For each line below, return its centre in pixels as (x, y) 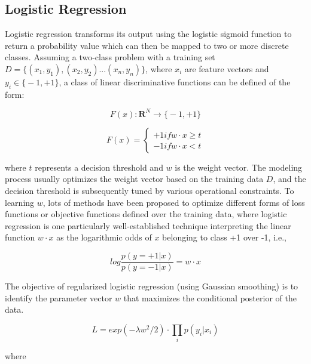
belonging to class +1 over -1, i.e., (224, 237)
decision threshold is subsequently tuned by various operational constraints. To (150, 191)
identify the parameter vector (59, 297)
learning (20, 202)
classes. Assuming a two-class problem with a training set (110, 57)
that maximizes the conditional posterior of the (210, 297)
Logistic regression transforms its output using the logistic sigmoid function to (148, 34)
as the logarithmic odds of (104, 237)
